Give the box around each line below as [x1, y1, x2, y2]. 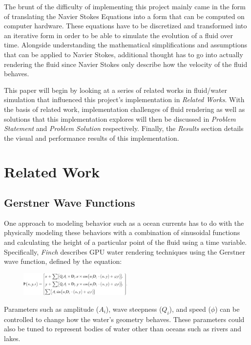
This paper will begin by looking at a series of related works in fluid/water [4, 85, 228, 95]
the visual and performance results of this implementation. [4, 132, 179, 143]
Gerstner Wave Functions [4, 195, 135, 210]
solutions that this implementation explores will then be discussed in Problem [4, 113, 236, 124]
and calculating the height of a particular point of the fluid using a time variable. [4, 237, 247, 247]
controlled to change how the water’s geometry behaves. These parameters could [4, 314, 245, 324]
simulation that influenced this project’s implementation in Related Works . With [4, 94, 245, 105]
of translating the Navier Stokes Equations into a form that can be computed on [4, 11, 245, 21]
